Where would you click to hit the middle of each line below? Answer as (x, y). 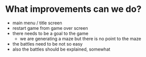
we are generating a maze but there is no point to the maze (80, 39)
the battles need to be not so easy (48, 44)
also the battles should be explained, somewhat (61, 49)
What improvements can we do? (73, 9)
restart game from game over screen (50, 28)
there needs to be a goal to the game (50, 33)
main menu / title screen (37, 23)
